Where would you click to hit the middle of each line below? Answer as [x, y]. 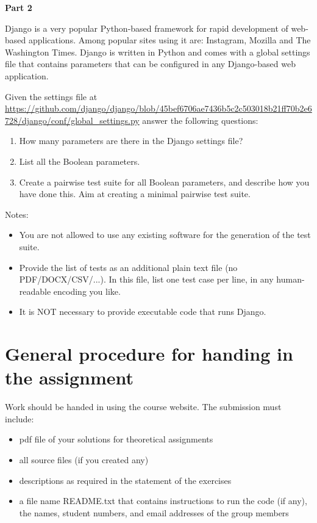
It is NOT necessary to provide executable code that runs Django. [143, 312]
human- [290, 279]
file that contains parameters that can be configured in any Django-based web [150, 64]
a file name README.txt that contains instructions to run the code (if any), [163, 501]
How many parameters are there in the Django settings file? [131, 141]
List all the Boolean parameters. [80, 161]
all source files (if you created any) [84, 459]
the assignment [69, 377]
